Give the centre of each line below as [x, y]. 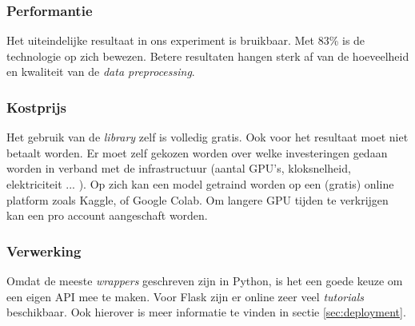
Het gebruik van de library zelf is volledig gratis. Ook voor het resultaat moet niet [207, 137]
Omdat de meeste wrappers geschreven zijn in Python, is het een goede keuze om [205, 280]
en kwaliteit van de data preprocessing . [101, 72]
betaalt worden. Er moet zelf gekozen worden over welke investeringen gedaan [197, 152]
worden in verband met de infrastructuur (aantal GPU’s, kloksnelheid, [179, 168]
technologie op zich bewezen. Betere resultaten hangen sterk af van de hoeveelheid [208, 56]
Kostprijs [36, 107]
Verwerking [44, 250]
